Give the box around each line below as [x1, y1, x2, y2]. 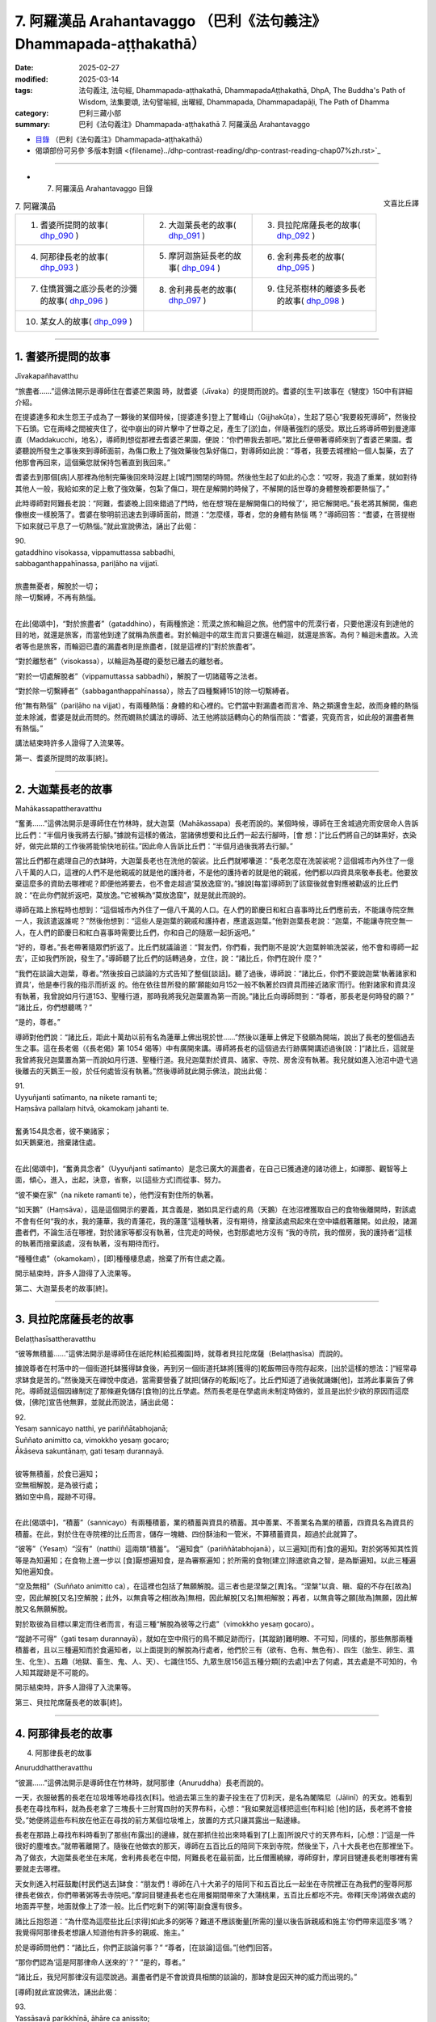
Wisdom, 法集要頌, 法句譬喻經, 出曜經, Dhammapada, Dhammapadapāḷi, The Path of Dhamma [78, 97, 390, 107]
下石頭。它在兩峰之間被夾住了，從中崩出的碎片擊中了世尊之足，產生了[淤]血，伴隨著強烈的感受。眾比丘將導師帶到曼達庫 [15, 423, 417, 433]
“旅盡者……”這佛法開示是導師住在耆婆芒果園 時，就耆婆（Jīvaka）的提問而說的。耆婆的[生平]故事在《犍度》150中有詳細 [15, 386, 413, 396]
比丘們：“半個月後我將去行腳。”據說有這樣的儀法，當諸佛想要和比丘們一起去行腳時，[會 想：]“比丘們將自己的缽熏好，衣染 [15, 830, 417, 840]
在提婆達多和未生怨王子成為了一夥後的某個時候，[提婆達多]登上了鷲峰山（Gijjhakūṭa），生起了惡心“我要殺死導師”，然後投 [15, 412, 417, 422]
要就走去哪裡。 [15, 1864, 65, 1874]
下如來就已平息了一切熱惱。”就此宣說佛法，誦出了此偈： [15, 521, 199, 531]
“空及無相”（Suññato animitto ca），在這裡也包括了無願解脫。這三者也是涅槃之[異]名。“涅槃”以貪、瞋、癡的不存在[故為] [15, 1581, 412, 1591]
